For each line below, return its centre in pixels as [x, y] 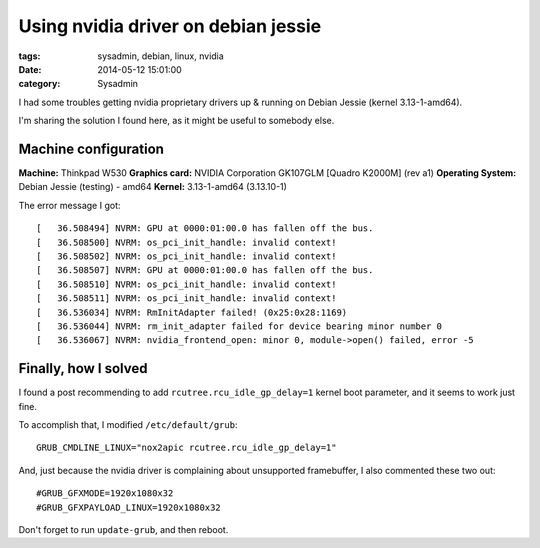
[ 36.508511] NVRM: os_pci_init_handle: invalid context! [186, 298]
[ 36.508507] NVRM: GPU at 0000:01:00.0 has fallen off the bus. [205, 270]
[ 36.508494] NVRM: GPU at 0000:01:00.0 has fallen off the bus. [205, 228]
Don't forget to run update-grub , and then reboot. [123, 529]
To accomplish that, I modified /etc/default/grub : [128, 424]
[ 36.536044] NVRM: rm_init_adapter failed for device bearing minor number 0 [239, 326]
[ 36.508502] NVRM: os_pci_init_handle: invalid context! [186, 256]
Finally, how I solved [83, 368]
